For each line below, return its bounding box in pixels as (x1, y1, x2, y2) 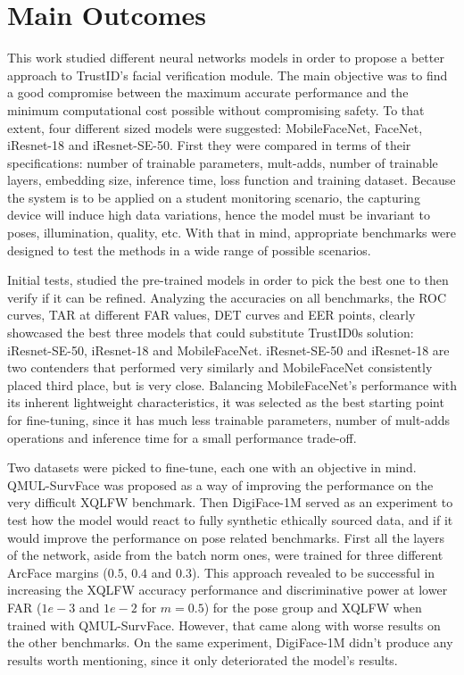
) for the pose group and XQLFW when (203, 597, 422, 616)
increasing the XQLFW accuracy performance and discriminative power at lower (7, 580, 448, 599)
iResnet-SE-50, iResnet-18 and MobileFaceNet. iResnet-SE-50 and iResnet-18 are (7, 340, 450, 359)
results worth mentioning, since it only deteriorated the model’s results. (7, 650, 398, 669)
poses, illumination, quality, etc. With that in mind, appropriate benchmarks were (7, 223, 456, 242)
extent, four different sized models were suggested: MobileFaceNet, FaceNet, (7, 118, 423, 137)
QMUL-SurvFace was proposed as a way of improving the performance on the (7, 475, 434, 494)
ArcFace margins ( (7, 562, 108, 581)
